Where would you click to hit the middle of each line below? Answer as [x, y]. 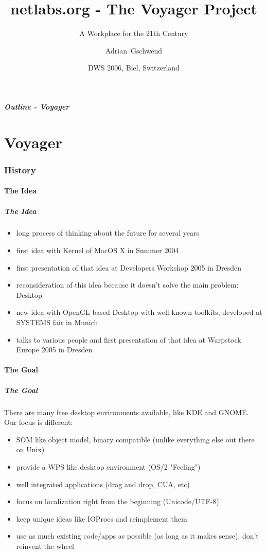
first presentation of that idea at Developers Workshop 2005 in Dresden [129, 267]
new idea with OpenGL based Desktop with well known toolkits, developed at [139, 312]
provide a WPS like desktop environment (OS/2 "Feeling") [108, 466]
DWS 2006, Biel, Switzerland [134, 68]
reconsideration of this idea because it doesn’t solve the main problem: [127, 285]
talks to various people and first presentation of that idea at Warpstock [129, 339]
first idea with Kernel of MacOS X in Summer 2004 [97, 250]
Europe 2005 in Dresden [54, 350]
